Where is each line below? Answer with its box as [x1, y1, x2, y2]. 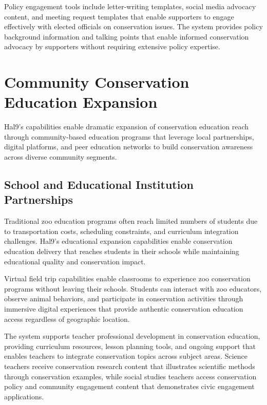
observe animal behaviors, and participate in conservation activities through [4, 293, 243, 304]
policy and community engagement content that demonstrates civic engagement [4, 381, 255, 392]
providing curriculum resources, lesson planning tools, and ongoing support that [4, 340, 256, 351]
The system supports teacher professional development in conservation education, [4, 331, 260, 341]
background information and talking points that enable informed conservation [4, 31, 249, 42]
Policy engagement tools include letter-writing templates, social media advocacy [4, 1, 256, 11]
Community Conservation [4, 71, 189, 92]
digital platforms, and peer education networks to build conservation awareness [4, 141, 253, 152]
